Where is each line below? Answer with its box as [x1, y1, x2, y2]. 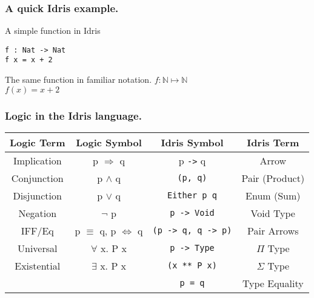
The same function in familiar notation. [5, 73, 152, 86]
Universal [18, 241, 58, 255]
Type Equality [242, 276, 304, 290]
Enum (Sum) [246, 188, 301, 202]
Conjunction [11, 170, 64, 185]
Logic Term [10, 135, 65, 149]
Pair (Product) [241, 170, 305, 185]
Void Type [250, 206, 295, 220]
